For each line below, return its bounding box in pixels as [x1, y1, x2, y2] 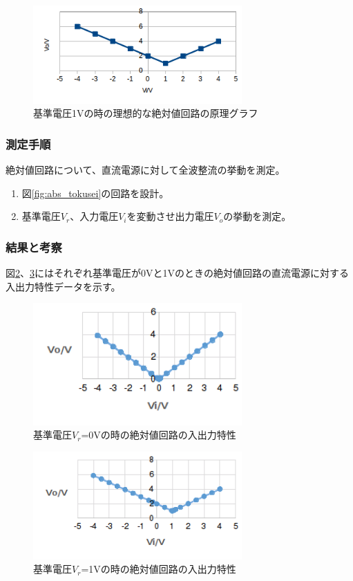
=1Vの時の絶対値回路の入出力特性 [81, 562, 236, 576]
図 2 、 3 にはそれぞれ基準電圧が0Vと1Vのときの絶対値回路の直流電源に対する [6, 266, 349, 280]
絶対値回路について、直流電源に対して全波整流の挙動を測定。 [6, 163, 285, 177]
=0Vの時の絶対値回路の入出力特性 [81, 427, 236, 442]
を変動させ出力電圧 [126, 209, 214, 223]
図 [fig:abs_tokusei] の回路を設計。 [21, 185, 169, 200]
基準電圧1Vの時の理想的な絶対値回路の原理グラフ [33, 106, 258, 120]
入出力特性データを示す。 [6, 279, 121, 293]
